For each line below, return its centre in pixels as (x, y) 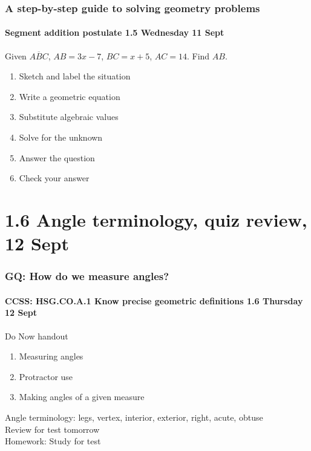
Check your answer (54, 178)
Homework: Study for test (53, 441)
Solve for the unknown (61, 137)
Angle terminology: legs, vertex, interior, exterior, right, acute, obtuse (134, 417)
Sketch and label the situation (75, 76)
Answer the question (57, 157)
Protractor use (46, 376)
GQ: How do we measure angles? (87, 276)
